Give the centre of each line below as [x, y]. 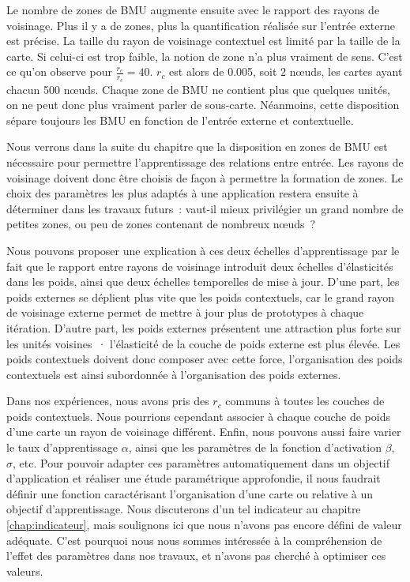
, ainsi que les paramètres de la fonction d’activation [255, 447]
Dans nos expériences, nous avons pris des [108, 401]
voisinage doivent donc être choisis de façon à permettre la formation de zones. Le [205, 177]
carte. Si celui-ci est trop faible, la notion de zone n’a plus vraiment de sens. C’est [205, 56]
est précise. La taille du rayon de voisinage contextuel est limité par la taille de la [203, 41]
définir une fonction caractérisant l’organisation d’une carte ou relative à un [190, 493]
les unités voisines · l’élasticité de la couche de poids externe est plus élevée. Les [203, 343]
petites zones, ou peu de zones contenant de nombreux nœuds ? [161, 224]
